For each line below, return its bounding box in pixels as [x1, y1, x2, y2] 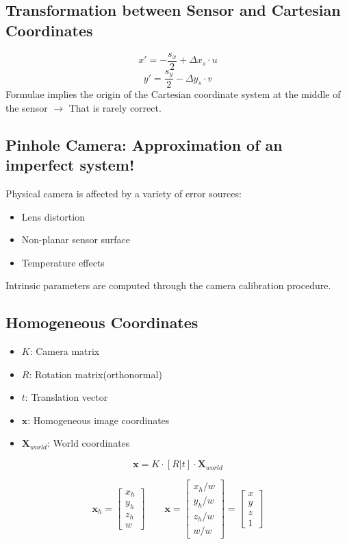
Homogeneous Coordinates [5, 312, 198, 333]
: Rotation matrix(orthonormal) [29, 367, 162, 381]
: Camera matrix [29, 344, 100, 358]
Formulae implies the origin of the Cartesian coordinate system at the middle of [5, 87, 341, 101]
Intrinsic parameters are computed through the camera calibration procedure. [5, 278, 331, 293]
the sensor [5, 100, 48, 114]
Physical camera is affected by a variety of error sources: [5, 186, 242, 200]
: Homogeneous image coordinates [27, 412, 170, 427]
